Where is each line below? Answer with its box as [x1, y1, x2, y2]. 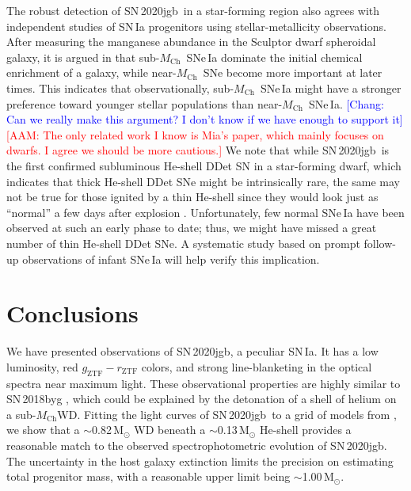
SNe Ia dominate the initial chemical [186, 48, 363, 65]
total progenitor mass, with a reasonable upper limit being [6, 468, 291, 485]
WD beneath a [134, 421, 206, 438]
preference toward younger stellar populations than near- [6, 95, 283, 112]
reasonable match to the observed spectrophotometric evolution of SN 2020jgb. [6, 436, 387, 453]
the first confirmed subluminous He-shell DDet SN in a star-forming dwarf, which [6, 157, 401, 173]
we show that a [6, 421, 80, 438]
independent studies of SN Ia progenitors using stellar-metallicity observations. [6, 17, 386, 34]
